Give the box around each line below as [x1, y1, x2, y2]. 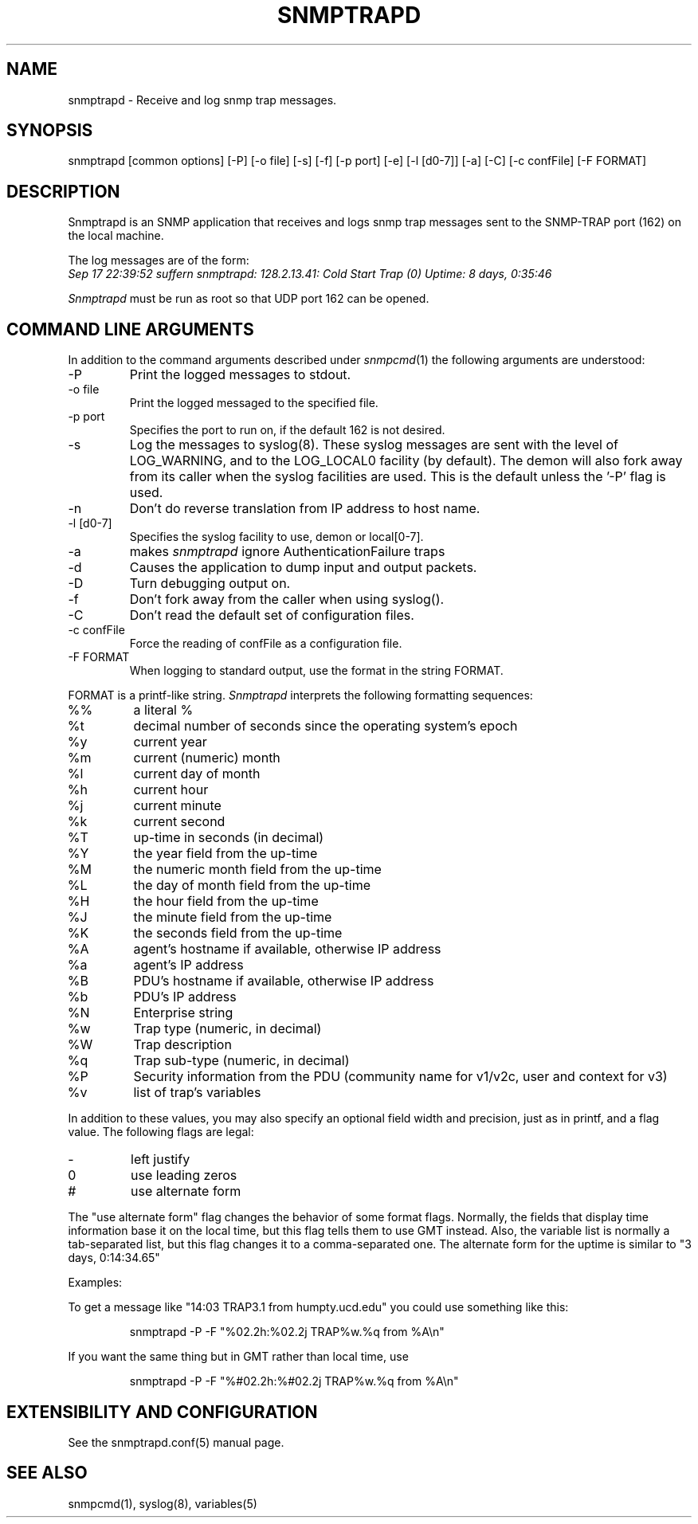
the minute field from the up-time [133, 909, 332, 926]
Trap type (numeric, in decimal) [133, 1021, 322, 1037]
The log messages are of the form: [68, 253, 249, 268]
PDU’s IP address [133, 989, 237, 1005]
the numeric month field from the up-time [133, 861, 382, 878]
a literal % [133, 702, 194, 719]
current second [133, 813, 225, 830]
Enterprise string [133, 1005, 233, 1021]
